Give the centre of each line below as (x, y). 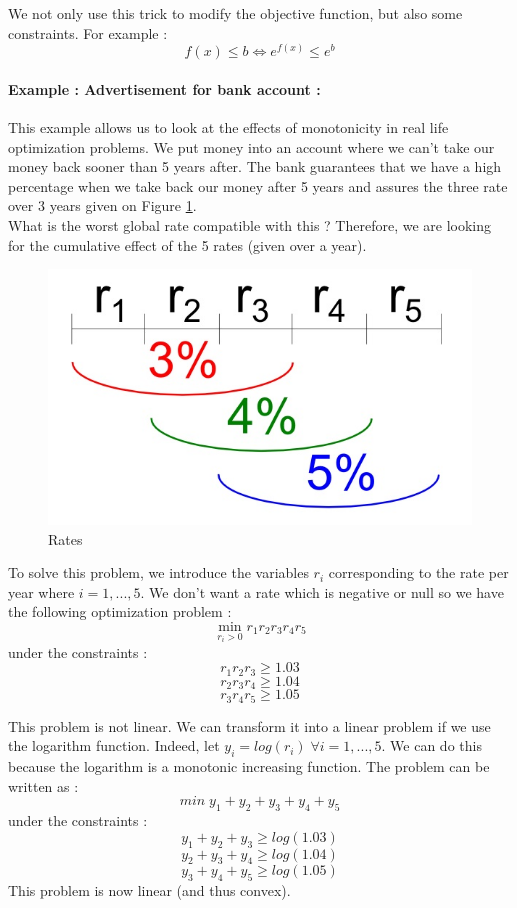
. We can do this (431, 745)
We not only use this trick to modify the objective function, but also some (235, 13)
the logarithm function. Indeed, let (114, 745)
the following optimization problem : (120, 611)
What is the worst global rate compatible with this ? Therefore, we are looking (250, 224)
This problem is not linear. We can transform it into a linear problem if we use (249, 725)
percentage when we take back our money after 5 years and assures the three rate (258, 185)
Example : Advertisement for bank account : (164, 88)
